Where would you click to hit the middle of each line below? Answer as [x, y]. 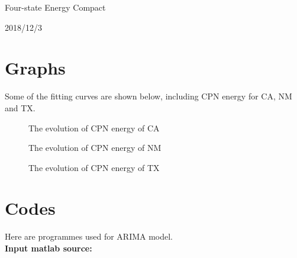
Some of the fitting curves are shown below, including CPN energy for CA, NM [148, 96]
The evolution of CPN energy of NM [95, 148]
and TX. [20, 107]
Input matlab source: [49, 248]
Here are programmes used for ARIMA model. [89, 236]
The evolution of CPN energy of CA [94, 128]
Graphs [35, 68]
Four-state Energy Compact [55, 7]
